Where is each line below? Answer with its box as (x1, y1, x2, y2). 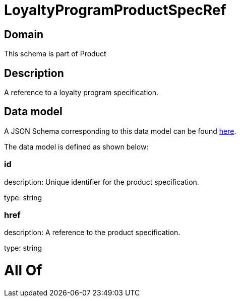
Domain (4, 28, 44, 41)
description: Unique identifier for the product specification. (4, 177, 199, 186)
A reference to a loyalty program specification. (4, 88, 158, 97)
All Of (4, 262, 42, 279)
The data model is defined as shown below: (4, 142, 149, 151)
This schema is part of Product (4, 49, 106, 58)
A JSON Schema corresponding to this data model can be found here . (4, 126, 236, 135)
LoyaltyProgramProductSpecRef (4, 2, 226, 19)
